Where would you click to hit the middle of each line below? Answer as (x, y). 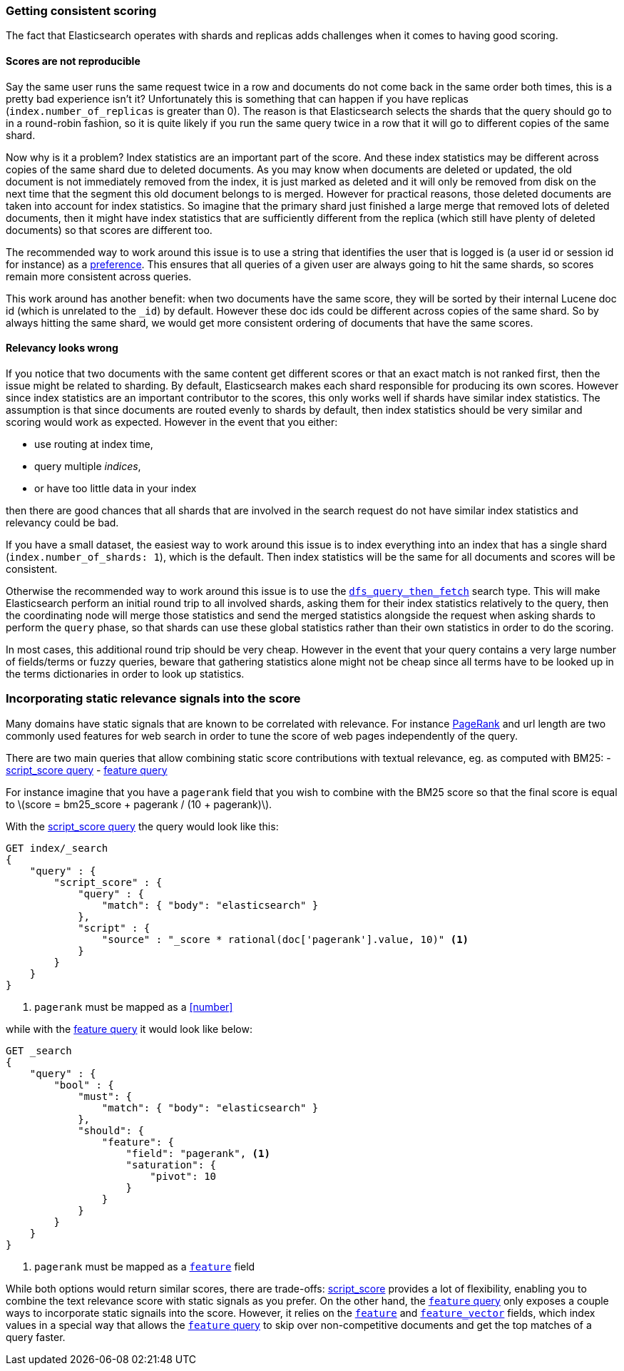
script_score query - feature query (87, 770)
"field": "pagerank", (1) (198, 1153)
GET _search (39, 1050)
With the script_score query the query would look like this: (142, 826)
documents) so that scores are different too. (109, 230)
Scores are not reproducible (73, 61)
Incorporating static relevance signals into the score (153, 699)
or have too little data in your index (116, 488)
